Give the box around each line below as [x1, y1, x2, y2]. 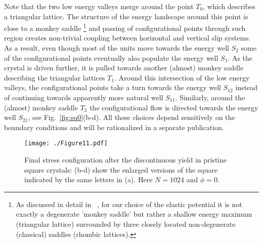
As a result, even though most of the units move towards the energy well [4, 43, 229, 53]
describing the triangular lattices [4, 72, 105, 83]
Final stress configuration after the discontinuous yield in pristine [24, 154, 227, 165]
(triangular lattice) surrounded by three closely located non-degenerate [16, 219, 236, 229]
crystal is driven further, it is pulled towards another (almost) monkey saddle [4, 62, 244, 73]
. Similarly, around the [175, 92, 245, 102]
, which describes [203, 1, 255, 11]
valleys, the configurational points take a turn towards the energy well [4, 82, 221, 93]
